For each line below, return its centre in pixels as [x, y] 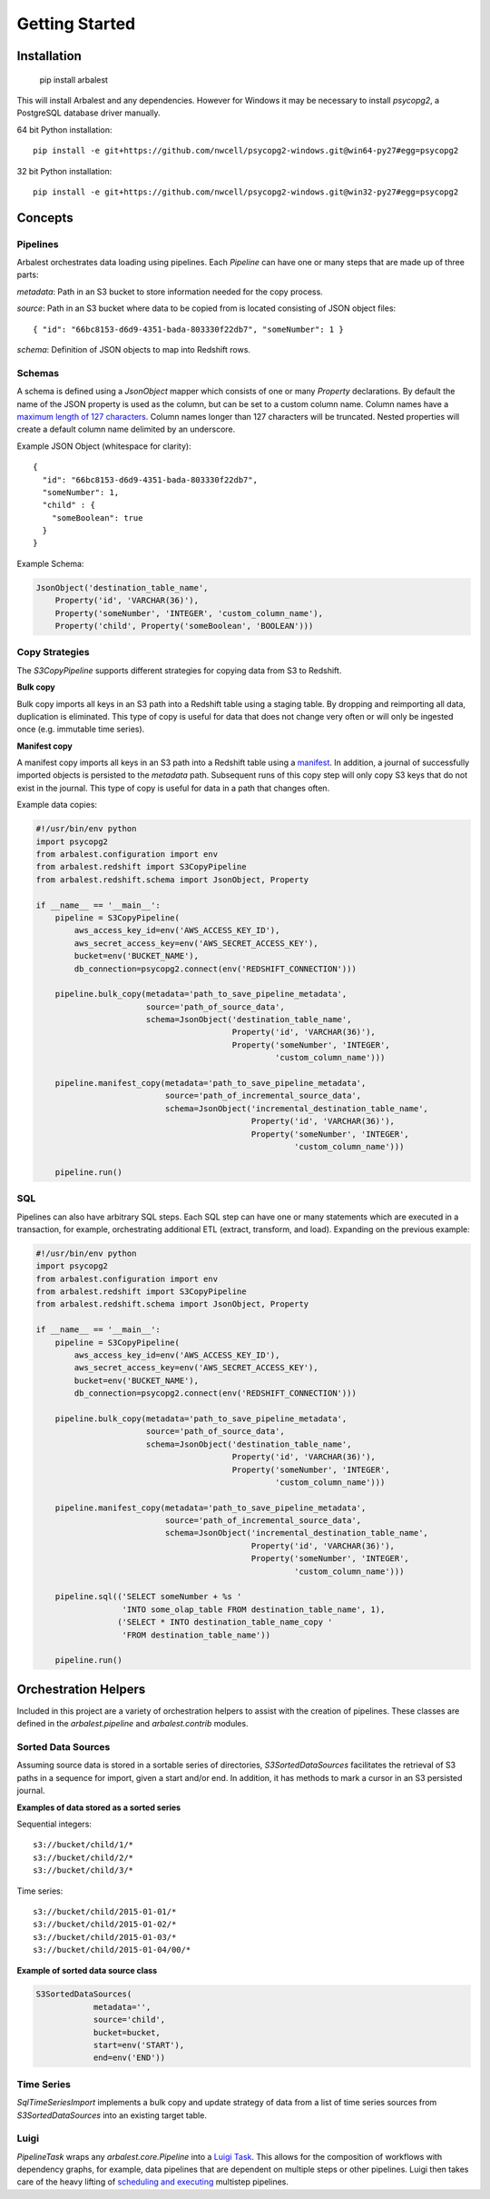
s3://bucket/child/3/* [83, 1871]
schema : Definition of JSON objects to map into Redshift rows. [134, 350]
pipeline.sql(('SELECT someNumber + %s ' [148, 1597]
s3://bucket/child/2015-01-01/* [105, 1911]
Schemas [38, 373]
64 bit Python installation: [64, 129]
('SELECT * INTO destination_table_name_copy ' [225, 1622]
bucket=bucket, [127, 2032]
